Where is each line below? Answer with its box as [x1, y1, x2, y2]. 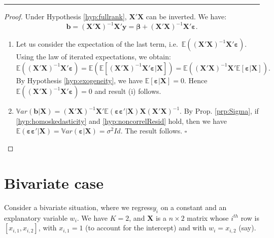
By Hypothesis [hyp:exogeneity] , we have [16, 75, 143, 85]
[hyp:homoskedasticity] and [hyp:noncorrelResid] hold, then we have [16, 115, 227, 126]
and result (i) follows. [94, 86, 161, 96]
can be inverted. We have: [146, 11, 227, 21]
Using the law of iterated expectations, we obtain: [16, 51, 171, 62]
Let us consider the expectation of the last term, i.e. [16, 39, 178, 49]
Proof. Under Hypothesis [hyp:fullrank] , [4, 11, 127, 21]
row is [241, 212, 259, 223]
